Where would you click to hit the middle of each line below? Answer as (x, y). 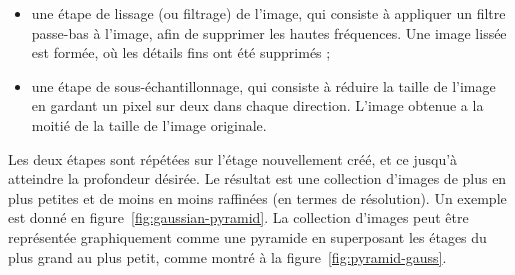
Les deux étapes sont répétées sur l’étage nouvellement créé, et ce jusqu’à (233, 158)
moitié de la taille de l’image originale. (149, 124)
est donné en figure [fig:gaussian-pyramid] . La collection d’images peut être (238, 217)
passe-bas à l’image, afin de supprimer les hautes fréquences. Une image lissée (269, 32)
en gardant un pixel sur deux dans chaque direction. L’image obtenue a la (257, 105)
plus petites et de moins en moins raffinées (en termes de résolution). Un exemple (257, 197)
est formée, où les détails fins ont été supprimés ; (181, 52)
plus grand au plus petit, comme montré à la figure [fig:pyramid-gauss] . (227, 256)
